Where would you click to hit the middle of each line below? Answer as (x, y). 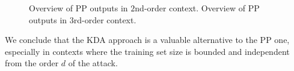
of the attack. (93, 63)
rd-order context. (105, 19)
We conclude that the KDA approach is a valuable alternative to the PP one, (147, 40)
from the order (32, 63)
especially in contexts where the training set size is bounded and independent (147, 51)
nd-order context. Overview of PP (197, 8)
